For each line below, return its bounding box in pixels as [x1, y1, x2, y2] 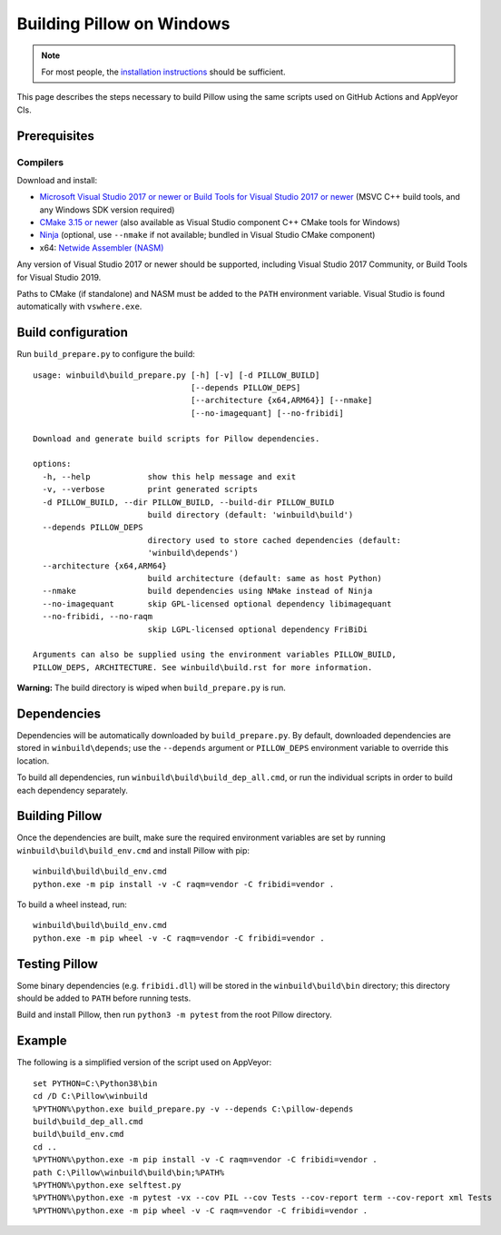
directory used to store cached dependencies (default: [147, 535, 402, 545]
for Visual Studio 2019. [16, 272, 102, 282]
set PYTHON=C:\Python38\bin [33, 1078, 158, 1089]
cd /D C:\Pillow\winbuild [33, 1091, 149, 1102]
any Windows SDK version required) [39, 204, 175, 215]
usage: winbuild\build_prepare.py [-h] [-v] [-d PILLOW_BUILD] [33, 370, 320, 380]
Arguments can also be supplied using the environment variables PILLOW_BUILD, [33, 649, 397, 660]
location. [16, 755, 50, 766]
